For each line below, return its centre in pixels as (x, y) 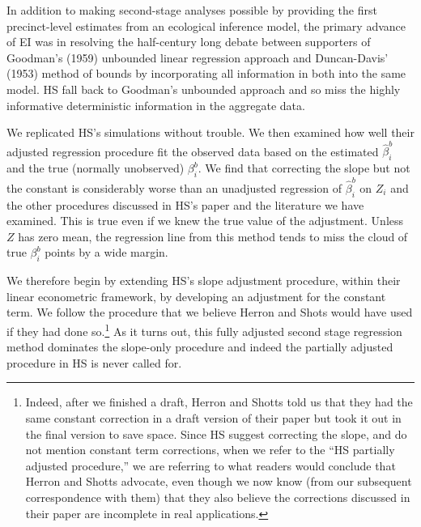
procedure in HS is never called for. (94, 362)
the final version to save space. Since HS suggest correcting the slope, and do (216, 433)
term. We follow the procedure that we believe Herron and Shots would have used (210, 312)
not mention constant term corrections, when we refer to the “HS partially (210, 450)
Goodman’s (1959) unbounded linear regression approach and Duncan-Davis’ (198, 57)
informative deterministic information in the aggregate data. (156, 105)
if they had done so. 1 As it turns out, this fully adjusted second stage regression (204, 329)
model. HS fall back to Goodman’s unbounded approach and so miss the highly (204, 89)
